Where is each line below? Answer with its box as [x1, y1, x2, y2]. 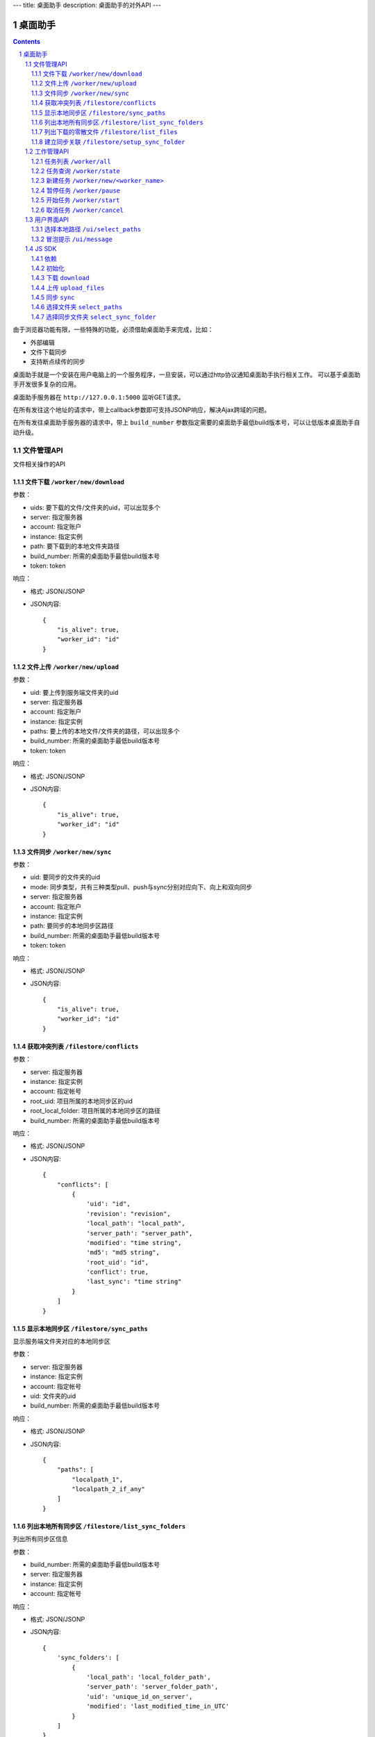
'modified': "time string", [86, 1239, 182, 1246]
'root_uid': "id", [86, 1258, 149, 1266]
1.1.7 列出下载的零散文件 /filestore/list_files [31, 128, 178, 136]
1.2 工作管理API [25, 147, 69, 156]
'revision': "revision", [86, 1210, 172, 1217]
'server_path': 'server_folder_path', [86, 1683, 219, 1691]
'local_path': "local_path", [86, 1219, 185, 1228]
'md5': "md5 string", [86, 1249, 160, 1257]
